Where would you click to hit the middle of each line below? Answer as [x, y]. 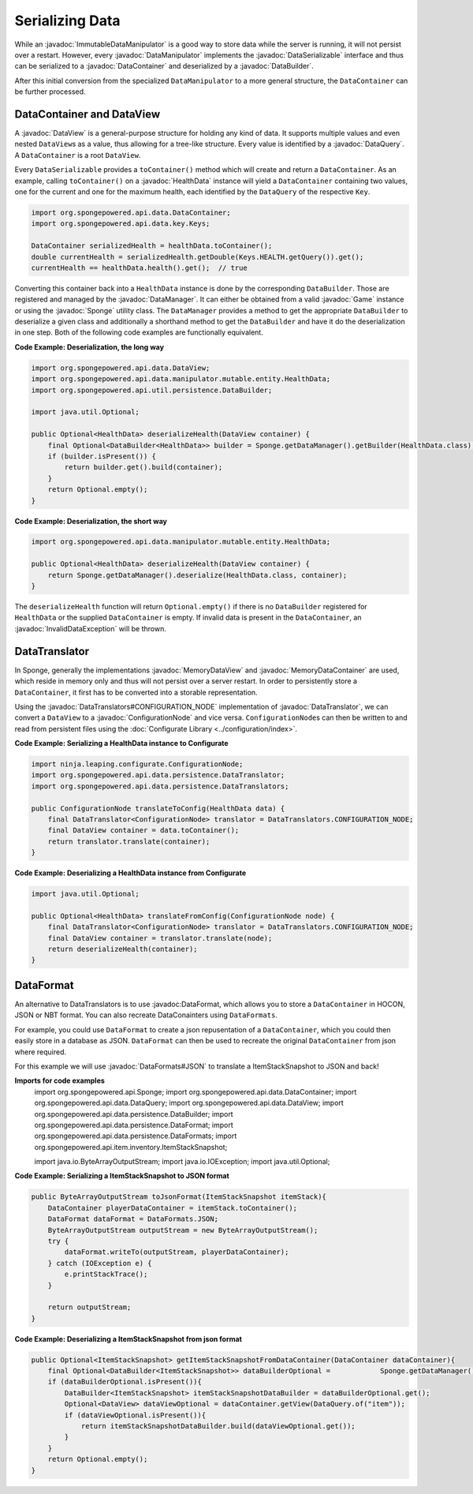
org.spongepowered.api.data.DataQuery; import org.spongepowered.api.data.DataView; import [189, 1103]
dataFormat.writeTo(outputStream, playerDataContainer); [177, 1252]
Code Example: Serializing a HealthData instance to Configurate [121, 743]
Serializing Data [68, 21]
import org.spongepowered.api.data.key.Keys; [121, 224]
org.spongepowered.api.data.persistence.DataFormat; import [134, 1125]
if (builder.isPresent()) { [102, 456]
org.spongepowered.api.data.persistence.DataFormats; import [136, 1136]
